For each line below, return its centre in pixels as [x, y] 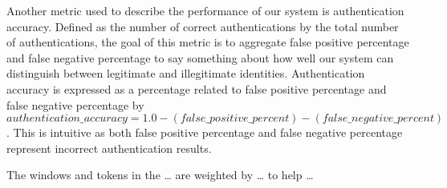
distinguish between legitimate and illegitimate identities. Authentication [186, 73]
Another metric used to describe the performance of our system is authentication [205, 10]
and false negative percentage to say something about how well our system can [200, 57]
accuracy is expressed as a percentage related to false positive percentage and [197, 88]
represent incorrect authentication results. [109, 148]
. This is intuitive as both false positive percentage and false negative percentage [205, 132]
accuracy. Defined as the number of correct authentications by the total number [203, 26]
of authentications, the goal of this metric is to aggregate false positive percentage [208, 42]
